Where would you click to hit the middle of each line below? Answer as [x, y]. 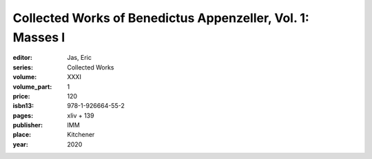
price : [21, 96]
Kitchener [81, 135]
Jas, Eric [80, 58]
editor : [22, 58]
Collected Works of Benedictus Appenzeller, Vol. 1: [161, 18]
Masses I [39, 37]
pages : [23, 115]
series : [23, 67]
